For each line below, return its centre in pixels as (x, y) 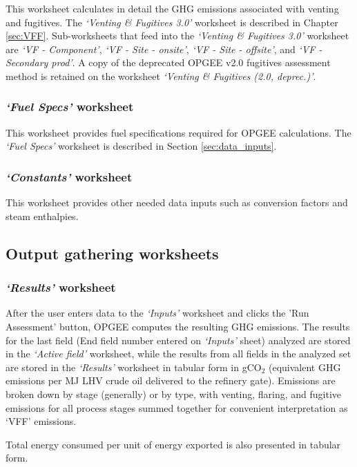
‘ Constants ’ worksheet (69, 176)
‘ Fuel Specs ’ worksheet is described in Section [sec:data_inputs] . (141, 146)
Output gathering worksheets (112, 253)
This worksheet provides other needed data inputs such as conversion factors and (177, 202)
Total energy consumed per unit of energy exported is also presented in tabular (173, 444)
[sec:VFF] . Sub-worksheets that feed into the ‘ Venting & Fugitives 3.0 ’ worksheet (177, 36)
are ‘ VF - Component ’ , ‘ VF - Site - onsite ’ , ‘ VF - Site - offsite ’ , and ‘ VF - (164, 49)
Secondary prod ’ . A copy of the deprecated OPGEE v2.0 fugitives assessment (168, 62)
